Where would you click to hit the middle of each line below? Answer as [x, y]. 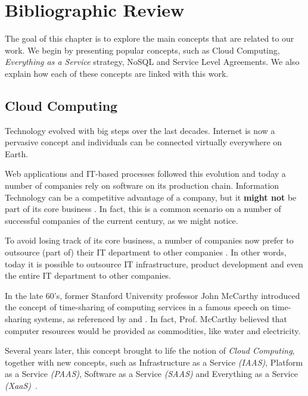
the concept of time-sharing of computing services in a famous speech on [137, 307]
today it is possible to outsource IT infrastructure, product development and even [154, 264]
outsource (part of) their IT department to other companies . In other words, [146, 252]
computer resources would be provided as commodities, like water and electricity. [153, 330]
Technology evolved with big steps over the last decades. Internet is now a [140, 130]
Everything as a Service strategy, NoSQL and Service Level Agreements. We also [152, 62]
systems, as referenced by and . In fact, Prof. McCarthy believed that [161, 319]
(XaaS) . [21, 385]
